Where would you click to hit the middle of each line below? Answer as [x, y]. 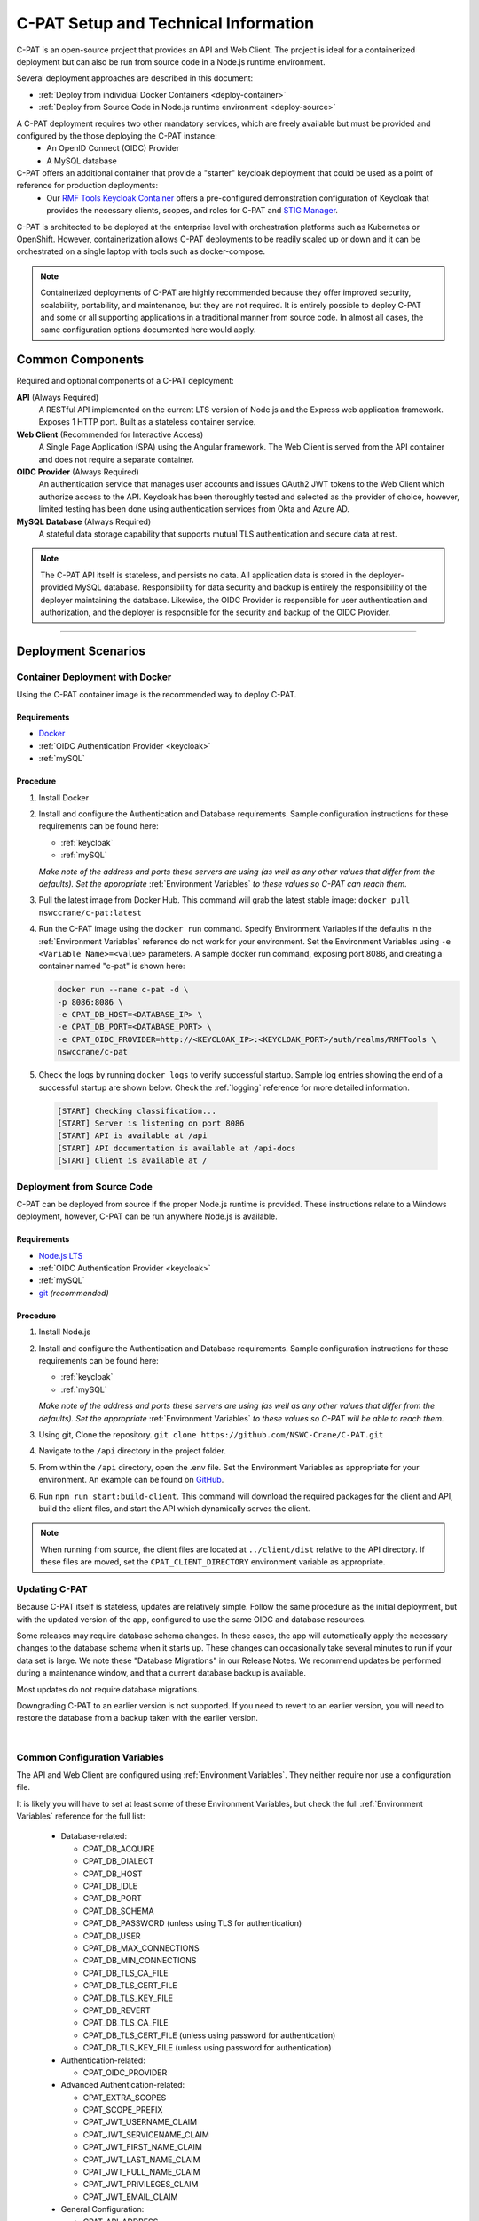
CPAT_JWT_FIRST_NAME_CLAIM [143, 2147]
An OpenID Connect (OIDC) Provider [113, 148]
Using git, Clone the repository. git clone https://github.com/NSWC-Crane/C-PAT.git [211, 1434]
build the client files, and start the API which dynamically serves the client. [174, 1508]
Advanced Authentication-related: [123, 2085]
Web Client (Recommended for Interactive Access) [110, 434]
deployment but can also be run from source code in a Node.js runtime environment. [171, 61]
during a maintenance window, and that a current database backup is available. [161, 1673]
